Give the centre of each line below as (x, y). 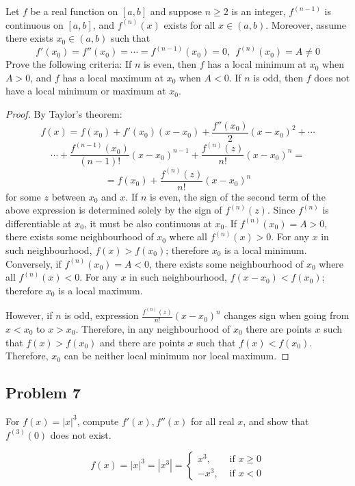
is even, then (170, 64)
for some (23, 196)
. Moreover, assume (306, 24)
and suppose (176, 11)
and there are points (142, 342)
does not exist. (81, 434)
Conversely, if (34, 263)
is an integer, (259, 11)
